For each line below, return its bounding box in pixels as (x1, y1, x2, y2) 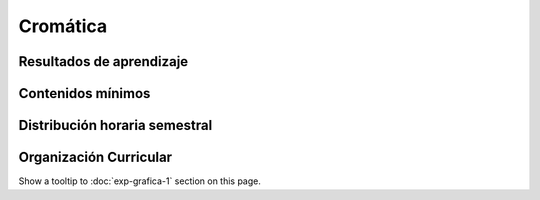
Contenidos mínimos (18, 85, 151, 102)
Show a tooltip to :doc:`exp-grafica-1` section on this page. (18, 175, 262, 187)
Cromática (18, 15, 108, 37)
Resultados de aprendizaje (18, 53, 189, 70)
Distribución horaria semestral (18, 117, 213, 134)
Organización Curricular (18, 149, 173, 166)
